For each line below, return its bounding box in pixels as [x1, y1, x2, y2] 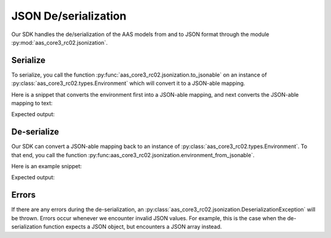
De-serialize [11, 127, 59, 137]
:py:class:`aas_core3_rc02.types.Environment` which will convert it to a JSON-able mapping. [11, 80, 245, 87]
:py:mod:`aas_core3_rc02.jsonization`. [11, 39, 108, 46]
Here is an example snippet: [11, 163, 82, 170]
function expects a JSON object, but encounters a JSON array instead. [43, 223, 222, 231]
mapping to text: [11, 100, 53, 107]
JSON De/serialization [11, 9, 127, 23]
